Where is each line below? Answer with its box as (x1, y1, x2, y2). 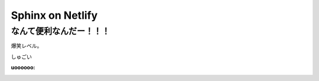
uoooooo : (11, 64, 35, 71)
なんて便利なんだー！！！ (11, 26, 110, 36)
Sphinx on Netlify (11, 9, 98, 22)
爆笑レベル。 (11, 42, 43, 49)
